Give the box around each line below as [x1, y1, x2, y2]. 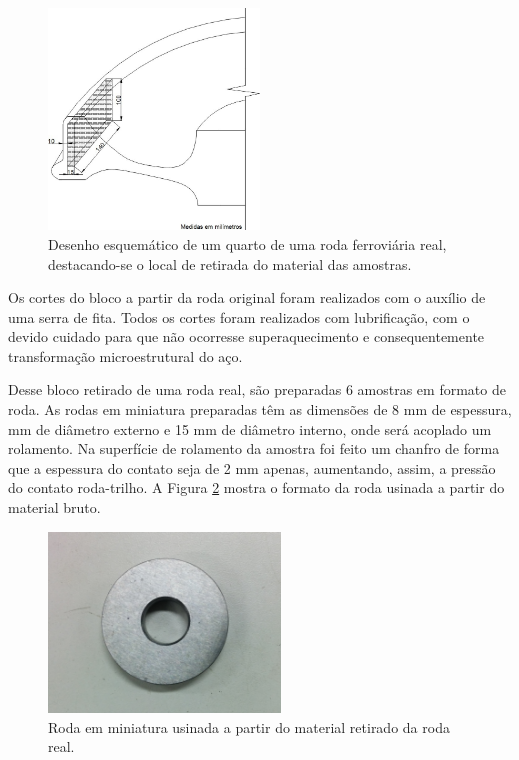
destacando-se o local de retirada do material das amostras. [48, 253, 412, 274]
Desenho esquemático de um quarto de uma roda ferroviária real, [48, 233, 447, 254]
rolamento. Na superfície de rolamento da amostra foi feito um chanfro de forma [8, 438, 500, 459]
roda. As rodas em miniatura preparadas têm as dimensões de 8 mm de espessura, [8, 399, 512, 420]
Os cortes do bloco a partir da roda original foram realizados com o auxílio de [8, 287, 486, 308]
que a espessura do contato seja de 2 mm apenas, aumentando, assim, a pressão [8, 457, 496, 478]
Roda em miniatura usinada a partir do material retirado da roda [48, 716, 450, 737]
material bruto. [8, 497, 101, 518]
